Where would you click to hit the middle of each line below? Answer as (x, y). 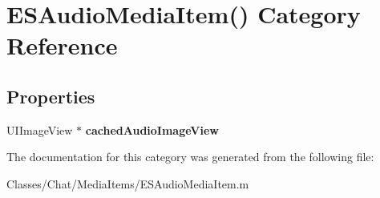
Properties (51, 96)
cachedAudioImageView (152, 129)
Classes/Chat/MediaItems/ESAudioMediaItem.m (128, 183)
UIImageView (40, 129)
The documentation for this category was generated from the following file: (190, 157)
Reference (62, 45)
